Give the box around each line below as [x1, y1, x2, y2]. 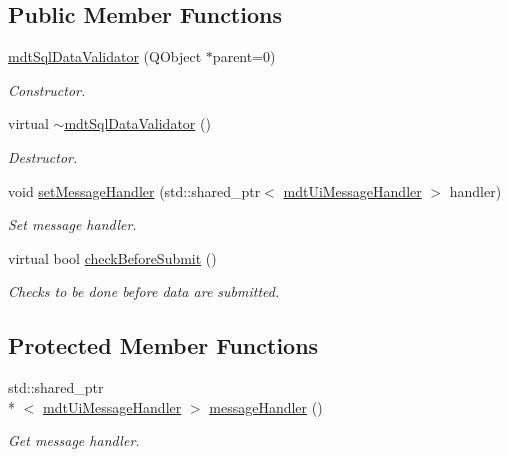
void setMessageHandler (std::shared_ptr [8, 180, 261, 201]
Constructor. [8, 79, 86, 100]
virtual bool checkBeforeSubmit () [8, 247, 217, 268]
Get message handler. [8, 430, 140, 451]
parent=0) [212, 46, 276, 67]
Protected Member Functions [8, 330, 319, 361]
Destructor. [8, 146, 78, 167]
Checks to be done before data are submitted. [8, 281, 280, 302]
